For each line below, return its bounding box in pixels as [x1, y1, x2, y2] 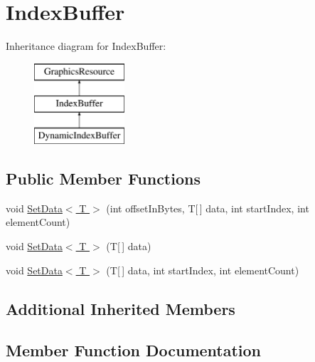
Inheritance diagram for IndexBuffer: [6, 38, 166, 53]
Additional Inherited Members [6, 297, 235, 319]
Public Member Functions [6, 167, 201, 190]
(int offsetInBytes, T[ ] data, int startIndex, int [106, 200, 309, 215]
